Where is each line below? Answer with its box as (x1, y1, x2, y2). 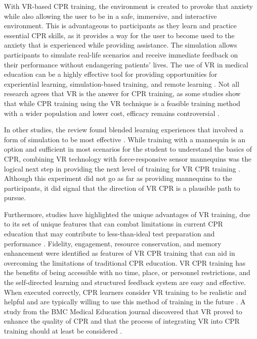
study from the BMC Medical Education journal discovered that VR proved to (4, 306, 242, 316)
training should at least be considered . (4, 326, 122, 336)
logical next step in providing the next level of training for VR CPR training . (4, 163, 241, 173)
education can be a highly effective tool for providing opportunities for (4, 69, 217, 79)
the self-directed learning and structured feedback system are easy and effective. (4, 277, 246, 287)
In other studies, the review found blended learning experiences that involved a (4, 124, 244, 135)
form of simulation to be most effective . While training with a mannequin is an (4, 134, 246, 144)
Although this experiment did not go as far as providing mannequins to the (4, 173, 232, 183)
